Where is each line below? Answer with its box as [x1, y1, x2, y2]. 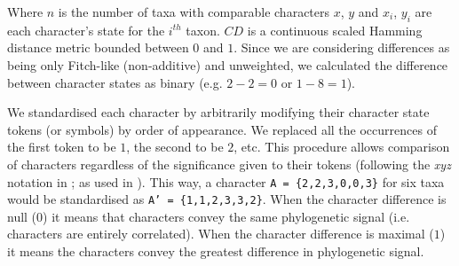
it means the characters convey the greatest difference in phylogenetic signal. [7, 242, 424, 261]
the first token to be [7, 137, 116, 156]
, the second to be [126, 137, 224, 156]
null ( [7, 207, 37, 225]
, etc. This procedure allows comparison [233, 137, 450, 156]
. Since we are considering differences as [233, 38, 450, 57]
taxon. [186, 20, 220, 39]
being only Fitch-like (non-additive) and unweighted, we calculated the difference [7, 55, 448, 74]
